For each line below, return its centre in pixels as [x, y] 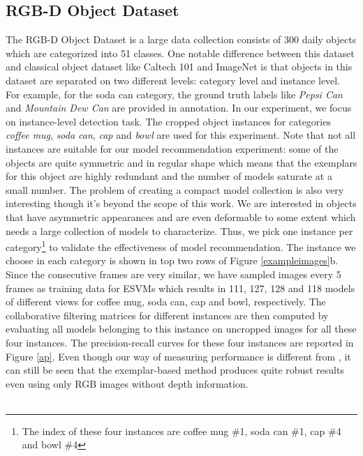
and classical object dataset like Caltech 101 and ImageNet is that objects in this [179, 67]
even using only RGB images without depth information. [127, 383]
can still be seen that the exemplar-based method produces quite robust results [175, 370]
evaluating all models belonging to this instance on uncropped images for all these [181, 329]
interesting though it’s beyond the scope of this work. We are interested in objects [181, 203]
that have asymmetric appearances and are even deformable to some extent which [181, 216]
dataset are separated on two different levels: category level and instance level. [173, 80]
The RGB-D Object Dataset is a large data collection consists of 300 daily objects [181, 39]
